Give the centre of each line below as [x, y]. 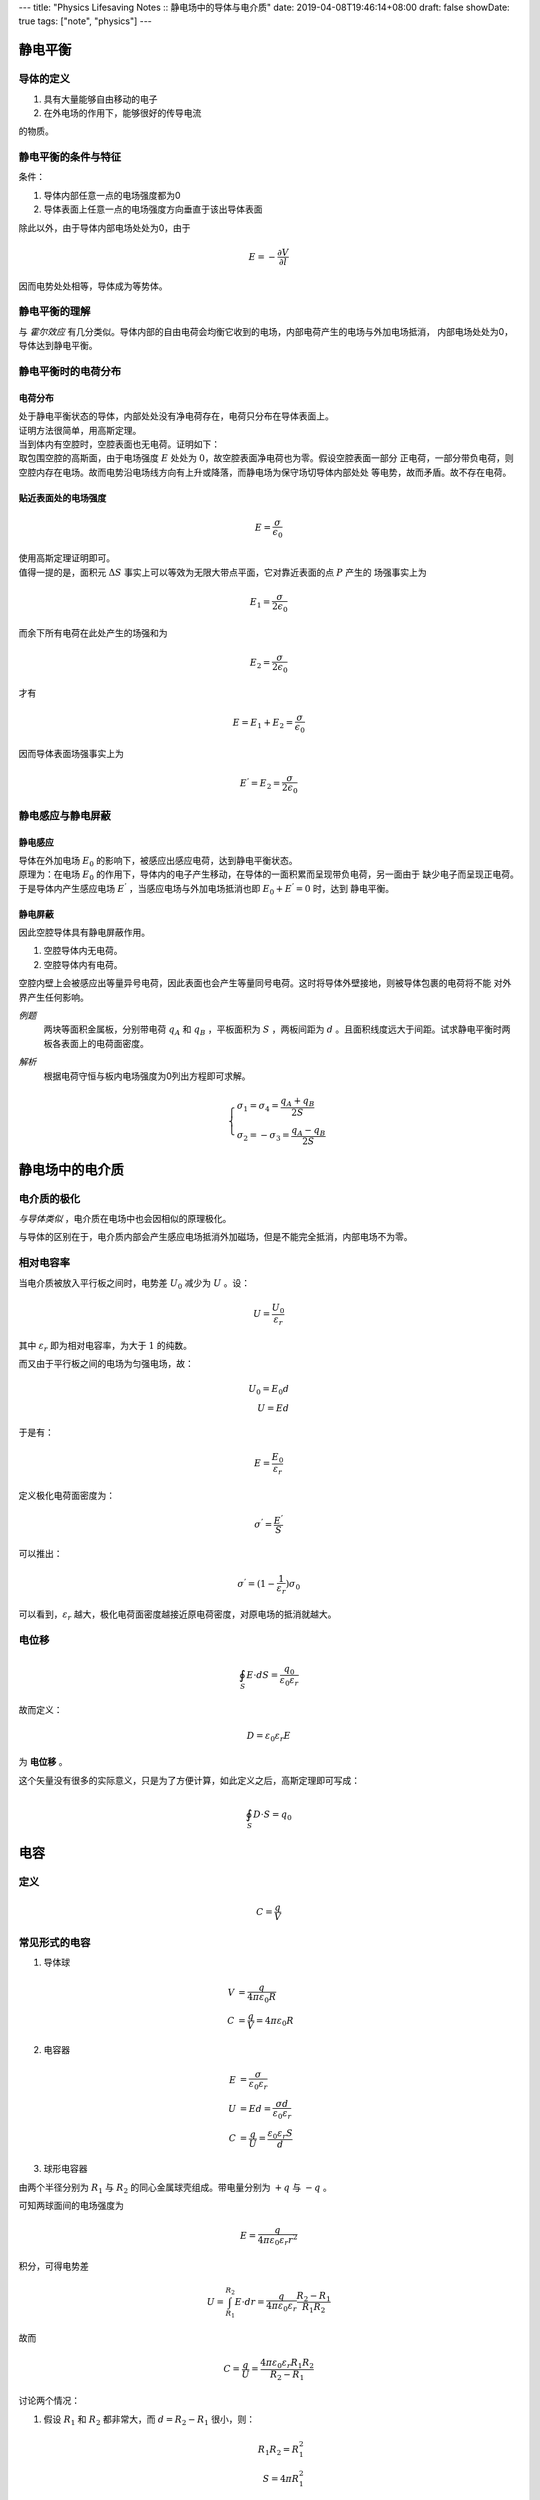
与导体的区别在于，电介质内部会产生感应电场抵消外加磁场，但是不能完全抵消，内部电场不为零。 [215, 1237]
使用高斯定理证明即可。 [66, 558]
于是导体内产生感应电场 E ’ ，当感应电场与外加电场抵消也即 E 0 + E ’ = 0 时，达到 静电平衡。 [206, 889]
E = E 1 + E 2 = [263, 724]
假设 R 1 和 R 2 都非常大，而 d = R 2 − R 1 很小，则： [149, 2420]
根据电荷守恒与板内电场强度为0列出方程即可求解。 [147, 1076]
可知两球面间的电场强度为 [71, 2206]
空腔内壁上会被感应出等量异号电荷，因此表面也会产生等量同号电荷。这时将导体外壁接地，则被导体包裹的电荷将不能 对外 [265, 983]
